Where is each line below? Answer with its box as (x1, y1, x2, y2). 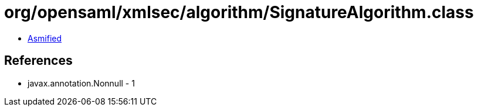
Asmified (28, 33, 62, 43)
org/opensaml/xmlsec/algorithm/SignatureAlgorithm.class (4, 2, 474, 22)
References (4, 53, 73, 68)
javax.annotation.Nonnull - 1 (28, 78, 135, 88)
